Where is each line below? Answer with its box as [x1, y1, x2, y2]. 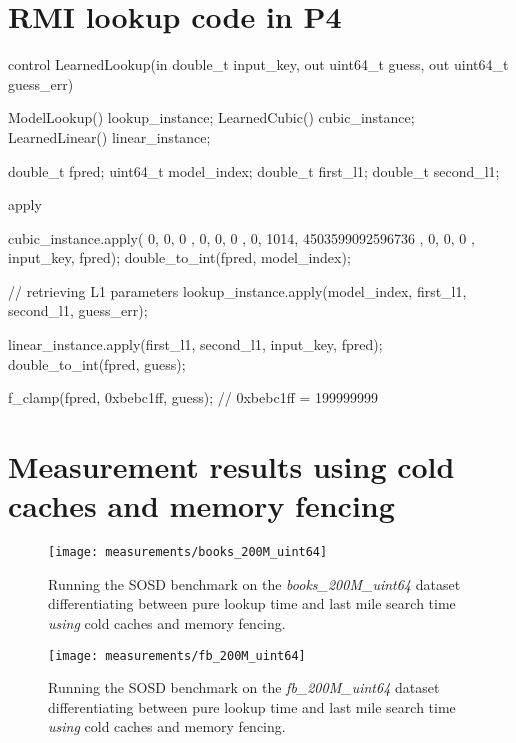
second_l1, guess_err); [8, 300, 148, 321]
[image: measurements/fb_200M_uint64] [48, 648, 306, 663]
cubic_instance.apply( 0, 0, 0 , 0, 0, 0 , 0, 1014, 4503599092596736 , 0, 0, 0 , [8, 227, 475, 248]
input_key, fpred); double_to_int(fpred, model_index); [8, 247, 351, 268]
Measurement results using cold [8, 446, 455, 487]
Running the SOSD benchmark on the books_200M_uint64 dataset [48, 573, 461, 594]
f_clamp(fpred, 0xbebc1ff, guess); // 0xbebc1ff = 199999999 [8, 387, 379, 408]
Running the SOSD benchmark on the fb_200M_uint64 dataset [48, 677, 440, 698]
